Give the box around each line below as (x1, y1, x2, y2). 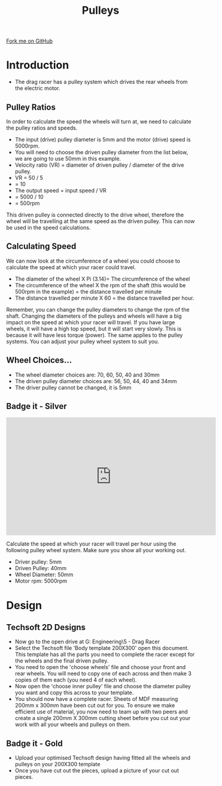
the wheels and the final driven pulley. (14, 657, 109, 664)
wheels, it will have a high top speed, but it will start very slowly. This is (6, 325, 182, 332)
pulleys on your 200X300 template (14, 761, 101, 768)
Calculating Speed (6, 241, 77, 252)
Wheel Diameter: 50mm (14, 571, 74, 579)
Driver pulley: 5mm (14, 558, 62, 565)
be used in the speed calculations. (6, 224, 91, 231)
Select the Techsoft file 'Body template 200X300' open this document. (14, 645, 189, 652)
